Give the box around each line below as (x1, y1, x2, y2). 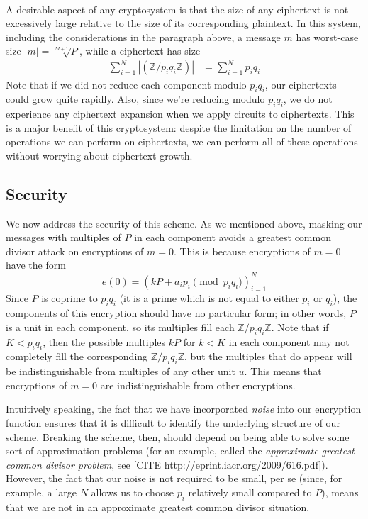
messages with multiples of (6, 230, 121, 245)
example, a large (6, 484, 77, 499)
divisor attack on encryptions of (6, 243, 144, 258)
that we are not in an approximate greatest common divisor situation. (6, 499, 310, 514)
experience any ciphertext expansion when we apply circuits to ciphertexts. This (6, 106, 355, 121)
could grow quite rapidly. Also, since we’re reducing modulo (6, 91, 265, 106)
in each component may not (228, 334, 350, 349)
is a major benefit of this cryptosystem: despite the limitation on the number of (6, 120, 352, 135)
